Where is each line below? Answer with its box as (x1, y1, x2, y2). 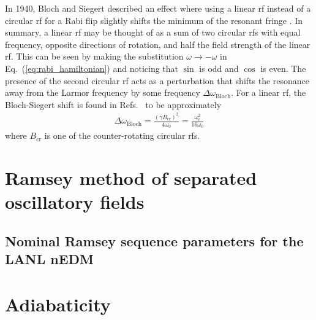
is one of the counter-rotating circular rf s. (44, 129, 200, 142)
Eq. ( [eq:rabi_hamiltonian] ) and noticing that (5, 61, 179, 74)
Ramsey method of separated (5, 165, 257, 190)
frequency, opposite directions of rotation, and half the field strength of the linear (5, 37, 310, 50)
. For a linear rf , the (231, 86, 306, 99)
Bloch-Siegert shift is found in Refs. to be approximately (5, 98, 222, 111)
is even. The (260, 61, 306, 74)
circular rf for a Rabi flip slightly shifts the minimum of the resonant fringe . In (5, 14, 303, 26)
